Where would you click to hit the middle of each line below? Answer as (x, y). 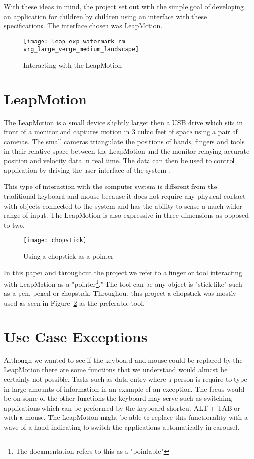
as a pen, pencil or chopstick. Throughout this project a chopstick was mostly (120, 293)
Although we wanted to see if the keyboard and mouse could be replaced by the (123, 360)
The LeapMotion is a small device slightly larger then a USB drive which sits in (123, 122)
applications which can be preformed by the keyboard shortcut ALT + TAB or (122, 407)
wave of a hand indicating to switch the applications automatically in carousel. (122, 427)
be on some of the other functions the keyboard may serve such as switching (118, 398)
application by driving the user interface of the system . (87, 170)
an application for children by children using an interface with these (106, 16)
